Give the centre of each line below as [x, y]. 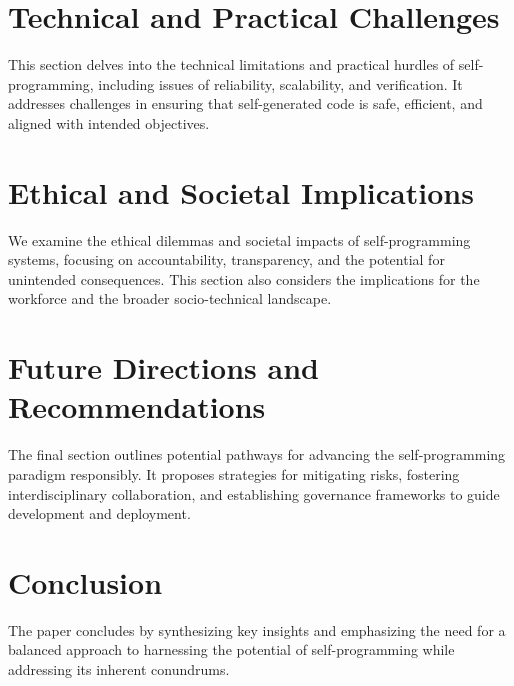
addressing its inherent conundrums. [119, 669]
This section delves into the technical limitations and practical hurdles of [231, 64]
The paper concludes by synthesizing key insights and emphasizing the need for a [257, 629]
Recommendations [137, 406]
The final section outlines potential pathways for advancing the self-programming [257, 454]
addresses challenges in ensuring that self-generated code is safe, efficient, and [245, 103]
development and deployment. [99, 513]
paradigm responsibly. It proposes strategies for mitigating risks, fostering [234, 473]
